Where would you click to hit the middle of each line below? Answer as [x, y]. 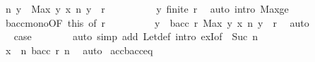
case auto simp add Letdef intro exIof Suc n [136, 36]
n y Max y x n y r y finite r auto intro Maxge [147, 8]
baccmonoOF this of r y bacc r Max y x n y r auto [157, 22]
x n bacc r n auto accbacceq [79, 50]
